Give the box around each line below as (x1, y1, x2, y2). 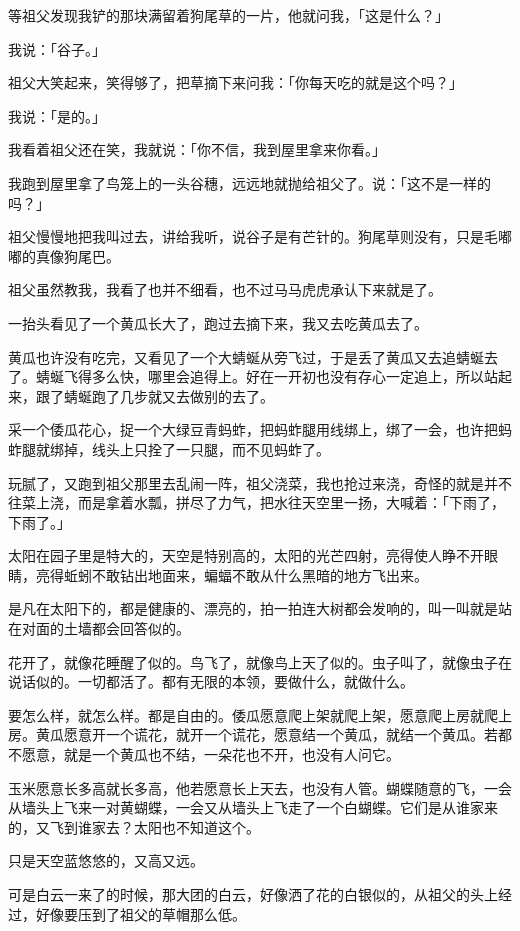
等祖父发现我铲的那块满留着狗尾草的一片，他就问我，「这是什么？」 (8, 5, 449, 25)
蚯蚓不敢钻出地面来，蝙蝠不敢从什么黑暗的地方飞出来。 (63, 564, 428, 585)
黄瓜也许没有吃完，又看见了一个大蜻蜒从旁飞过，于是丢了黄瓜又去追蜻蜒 (8, 346, 484, 367)
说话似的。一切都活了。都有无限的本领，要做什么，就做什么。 (8, 671, 414, 692)
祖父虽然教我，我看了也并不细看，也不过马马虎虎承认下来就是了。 (8, 279, 442, 300)
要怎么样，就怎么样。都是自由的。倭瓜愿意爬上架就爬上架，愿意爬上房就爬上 (8, 704, 512, 725)
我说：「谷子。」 (8, 38, 106, 59)
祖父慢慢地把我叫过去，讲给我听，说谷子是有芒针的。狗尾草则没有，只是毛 (8, 226, 498, 247)
